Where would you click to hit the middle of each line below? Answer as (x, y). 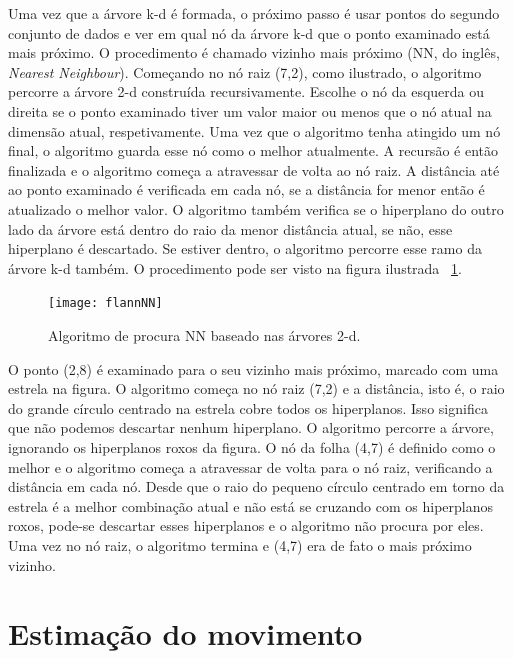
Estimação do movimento (185, 633)
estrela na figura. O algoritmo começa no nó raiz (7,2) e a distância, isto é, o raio (256, 388)
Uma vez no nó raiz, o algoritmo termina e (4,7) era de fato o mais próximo (240, 544)
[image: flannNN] (105, 303)
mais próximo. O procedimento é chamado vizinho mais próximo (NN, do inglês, (254, 52)
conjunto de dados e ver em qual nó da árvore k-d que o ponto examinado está (249, 32)
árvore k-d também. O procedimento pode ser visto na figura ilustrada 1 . (235, 267)
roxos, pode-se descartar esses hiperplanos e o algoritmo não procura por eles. (246, 525)
